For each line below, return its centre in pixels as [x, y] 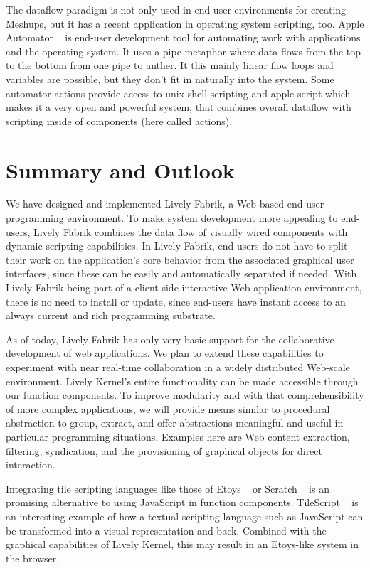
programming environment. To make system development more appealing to [172, 218]
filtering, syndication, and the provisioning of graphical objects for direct [164, 450]
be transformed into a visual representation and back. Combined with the [166, 530]
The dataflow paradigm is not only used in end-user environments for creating [176, 9]
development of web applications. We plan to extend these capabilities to [165, 353]
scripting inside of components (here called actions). [119, 120]
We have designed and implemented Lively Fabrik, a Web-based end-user [165, 204]
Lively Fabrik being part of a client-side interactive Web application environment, [184, 288]
